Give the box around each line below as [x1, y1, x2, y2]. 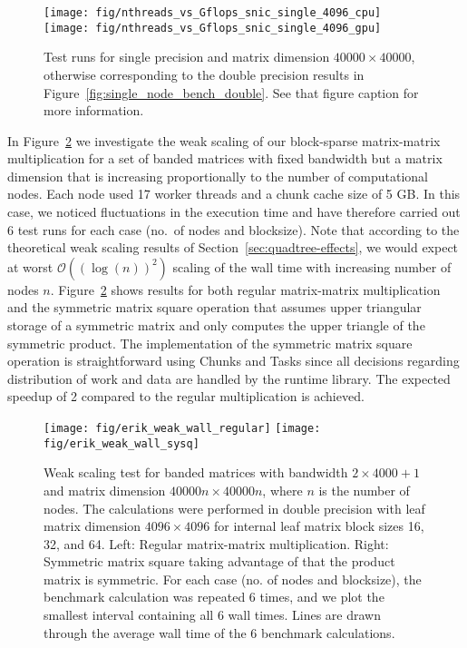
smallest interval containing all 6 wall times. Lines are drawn [44, 605, 381, 624]
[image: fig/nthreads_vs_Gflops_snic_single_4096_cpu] [44, 6, 382, 19]
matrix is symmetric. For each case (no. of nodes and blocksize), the [44, 569, 422, 588]
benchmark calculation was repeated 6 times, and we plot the [44, 587, 384, 606]
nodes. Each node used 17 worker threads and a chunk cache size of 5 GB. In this [7, 184, 461, 203]
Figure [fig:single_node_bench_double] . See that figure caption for [44, 83, 419, 102]
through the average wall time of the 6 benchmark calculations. [44, 623, 395, 642]
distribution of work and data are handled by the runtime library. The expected [7, 368, 451, 388]
